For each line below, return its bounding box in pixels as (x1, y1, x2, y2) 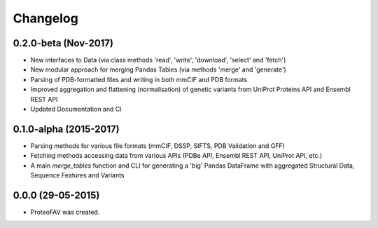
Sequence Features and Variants (30, 171, 125, 180)
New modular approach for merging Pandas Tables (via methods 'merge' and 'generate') (30, 65, 286, 74)
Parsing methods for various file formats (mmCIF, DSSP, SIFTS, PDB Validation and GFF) (30, 141, 285, 150)
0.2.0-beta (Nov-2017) (13, 37, 114, 49)
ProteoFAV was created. (30, 208, 100, 216)
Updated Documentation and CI (30, 105, 122, 114)
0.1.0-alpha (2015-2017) (13, 123, 120, 135)
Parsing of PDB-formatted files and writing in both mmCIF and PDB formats (30, 75, 248, 83)
